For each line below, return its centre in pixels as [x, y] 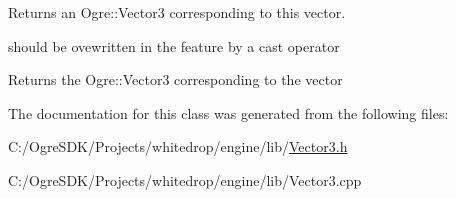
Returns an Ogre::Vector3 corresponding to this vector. [177, 12]
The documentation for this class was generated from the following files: [228, 112]
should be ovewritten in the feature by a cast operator [174, 45]
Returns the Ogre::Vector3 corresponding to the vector [175, 79]
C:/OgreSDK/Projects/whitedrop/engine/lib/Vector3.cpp [185, 179]
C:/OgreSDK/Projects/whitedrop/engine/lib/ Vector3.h [178, 146]
